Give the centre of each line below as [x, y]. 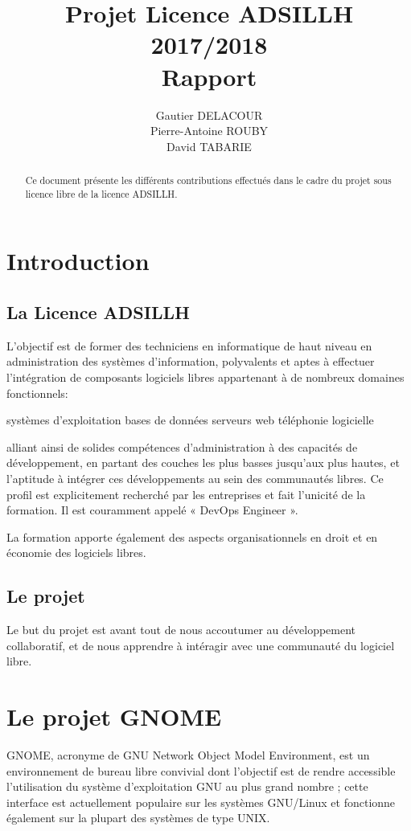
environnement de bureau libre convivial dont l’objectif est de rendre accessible [201, 770]
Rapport [209, 76]
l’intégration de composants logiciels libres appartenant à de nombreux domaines [205, 377]
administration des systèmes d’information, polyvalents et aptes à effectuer [191, 361]
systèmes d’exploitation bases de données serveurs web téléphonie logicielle [190, 420]
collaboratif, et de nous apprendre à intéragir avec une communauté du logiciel [201, 645]
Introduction [78, 261]
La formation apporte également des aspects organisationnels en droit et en [192, 536]
